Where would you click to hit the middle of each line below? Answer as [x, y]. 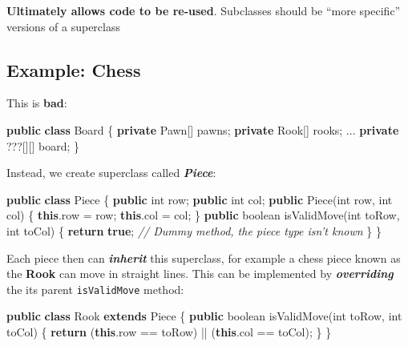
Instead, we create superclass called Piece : [111, 173]
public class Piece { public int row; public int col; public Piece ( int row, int [200, 199]
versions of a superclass [64, 26]
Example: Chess [74, 69]
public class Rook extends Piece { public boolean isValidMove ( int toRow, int [204, 316]
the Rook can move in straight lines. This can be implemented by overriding [200, 274]
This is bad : [37, 103]
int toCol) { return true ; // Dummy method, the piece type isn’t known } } [194, 230]
